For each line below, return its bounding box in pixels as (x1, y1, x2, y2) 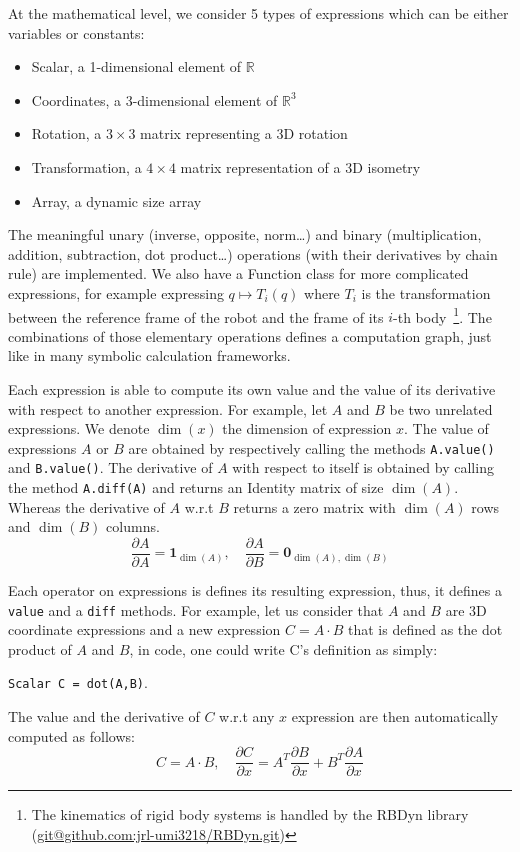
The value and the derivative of (8, 706, 200, 727)
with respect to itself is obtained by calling (232, 457, 494, 478)
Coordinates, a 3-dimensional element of (31, 89, 278, 110)
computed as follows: (8, 725, 135, 746)
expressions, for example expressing (8, 282, 224, 303)
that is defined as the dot (348, 619, 503, 640)
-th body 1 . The (393, 303, 492, 327)
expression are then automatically (291, 706, 499, 727)
